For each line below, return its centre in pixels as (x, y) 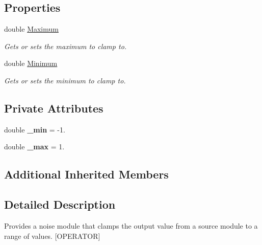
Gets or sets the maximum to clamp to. (65, 46)
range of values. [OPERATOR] (52, 236)
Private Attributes (54, 108)
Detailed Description (60, 204)
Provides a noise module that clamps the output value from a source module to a (131, 225)
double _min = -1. (35, 129)
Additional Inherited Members (86, 174)
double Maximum (31, 29)
